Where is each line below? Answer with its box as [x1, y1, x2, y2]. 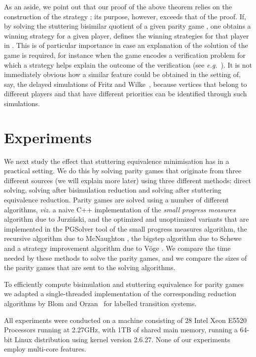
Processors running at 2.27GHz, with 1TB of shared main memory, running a [4, 324, 238, 335]
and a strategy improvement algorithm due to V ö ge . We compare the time [4, 243, 231, 253]
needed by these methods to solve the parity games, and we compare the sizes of [4, 252, 247, 263]
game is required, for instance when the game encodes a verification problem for [4, 49, 246, 60]
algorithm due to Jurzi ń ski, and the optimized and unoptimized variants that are [4, 214, 249, 224]
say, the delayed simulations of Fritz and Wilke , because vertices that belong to [4, 79, 247, 89]
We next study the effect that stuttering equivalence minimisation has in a [4, 156, 229, 166]
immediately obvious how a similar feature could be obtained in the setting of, [4, 69, 241, 79]
